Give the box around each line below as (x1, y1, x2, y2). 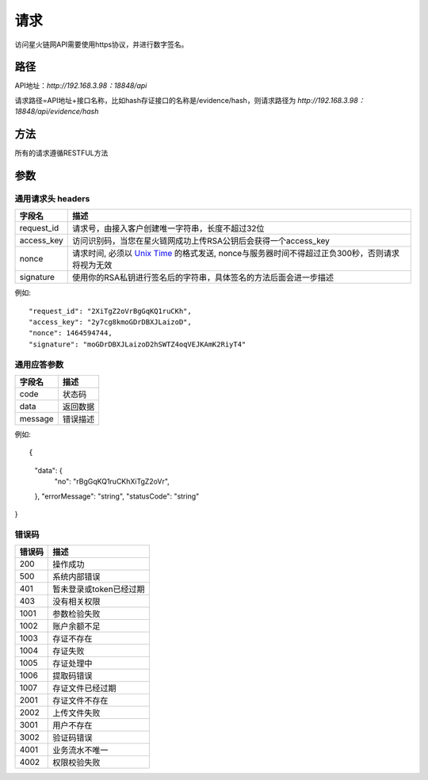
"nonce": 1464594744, (29, 329, 113, 338)
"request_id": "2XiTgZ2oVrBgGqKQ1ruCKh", (29, 306, 192, 315)
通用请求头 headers (14, 193, 90, 204)
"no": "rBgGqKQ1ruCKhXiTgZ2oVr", (54, 476, 170, 487)
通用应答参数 (14, 359, 64, 370)
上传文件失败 (52, 708, 101, 719)
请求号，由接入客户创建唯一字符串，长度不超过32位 (71, 223, 265, 234)
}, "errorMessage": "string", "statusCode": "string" (34, 491, 200, 501)
